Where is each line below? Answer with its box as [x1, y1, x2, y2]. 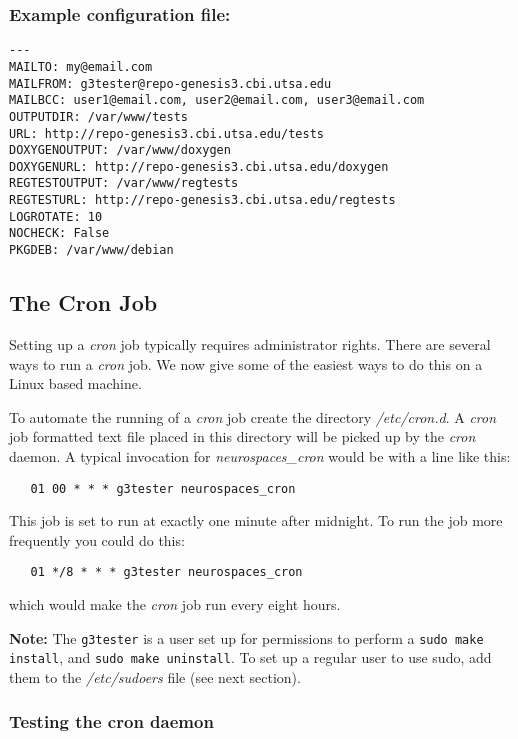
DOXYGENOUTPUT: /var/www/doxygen [9, 143, 231, 158]
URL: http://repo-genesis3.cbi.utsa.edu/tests [9, 126, 324, 141]
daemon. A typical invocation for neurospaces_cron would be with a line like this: [9, 445, 511, 466]
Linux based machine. [9, 373, 142, 394]
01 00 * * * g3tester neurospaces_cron [30, 481, 296, 496]
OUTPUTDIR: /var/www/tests [9, 109, 188, 124]
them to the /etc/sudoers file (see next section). [9, 666, 301, 687]
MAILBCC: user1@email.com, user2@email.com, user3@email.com [9, 93, 425, 108]
